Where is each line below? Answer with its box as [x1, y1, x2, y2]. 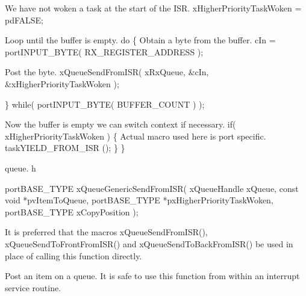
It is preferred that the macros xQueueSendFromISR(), [5, 226, 208, 238]
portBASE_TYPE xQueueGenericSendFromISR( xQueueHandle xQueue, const [5, 182, 299, 194]
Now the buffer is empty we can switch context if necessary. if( [5, 118, 236, 131]
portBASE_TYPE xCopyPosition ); [5, 205, 139, 218]
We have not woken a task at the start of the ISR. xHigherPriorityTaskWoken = [5, 2, 302, 14]
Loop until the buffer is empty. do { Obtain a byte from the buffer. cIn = [5, 34, 276, 46]
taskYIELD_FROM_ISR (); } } [5, 141, 125, 154]
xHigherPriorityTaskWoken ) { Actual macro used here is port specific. [5, 129, 266, 142]
